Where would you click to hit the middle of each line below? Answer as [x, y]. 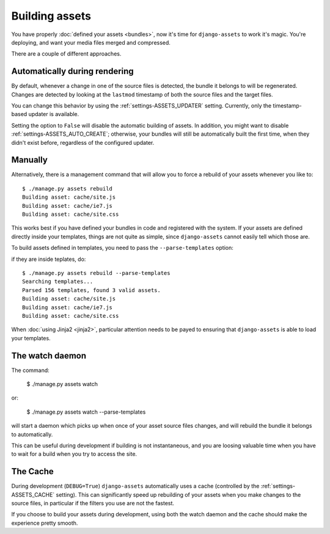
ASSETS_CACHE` [33, 494]
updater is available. [54, 114]
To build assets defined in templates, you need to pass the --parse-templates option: [122, 248]
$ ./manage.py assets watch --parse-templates [86, 412]
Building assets [51, 16]
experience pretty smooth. [45, 523]
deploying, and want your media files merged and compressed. [91, 42]
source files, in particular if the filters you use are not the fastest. [93, 503]
